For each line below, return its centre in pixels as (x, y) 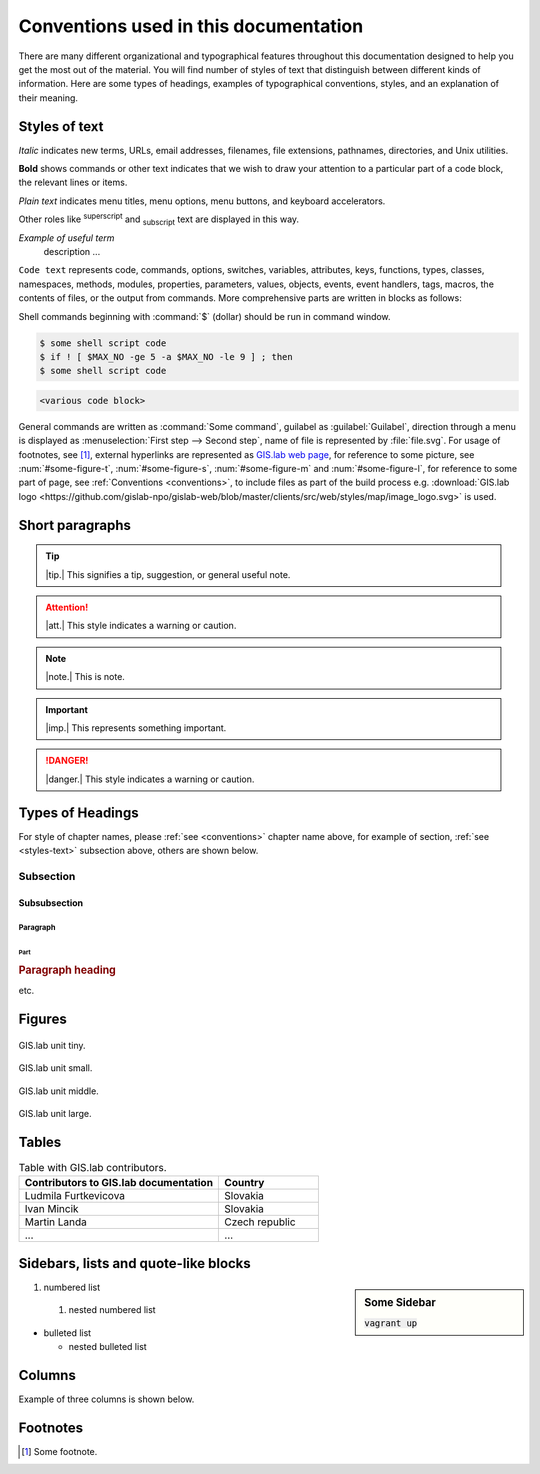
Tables (40, 1141)
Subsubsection (51, 902)
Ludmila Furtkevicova (74, 1196)
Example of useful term (66, 237)
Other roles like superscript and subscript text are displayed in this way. (159, 219)
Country (244, 1183)
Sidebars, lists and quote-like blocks (135, 1263)
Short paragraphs (75, 525)
